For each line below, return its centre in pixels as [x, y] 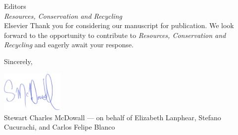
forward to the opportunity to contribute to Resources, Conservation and [115, 35]
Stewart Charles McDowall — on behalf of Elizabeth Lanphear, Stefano [113, 117]
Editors [15, 6]
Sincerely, [18, 61]
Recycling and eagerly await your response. [69, 45]
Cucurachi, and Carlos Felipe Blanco [60, 127]
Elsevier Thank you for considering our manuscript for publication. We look [119, 25]
